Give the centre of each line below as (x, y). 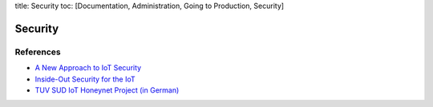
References (38, 52)
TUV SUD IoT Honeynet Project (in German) (107, 90)
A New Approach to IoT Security (88, 68)
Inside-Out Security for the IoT (85, 79)
